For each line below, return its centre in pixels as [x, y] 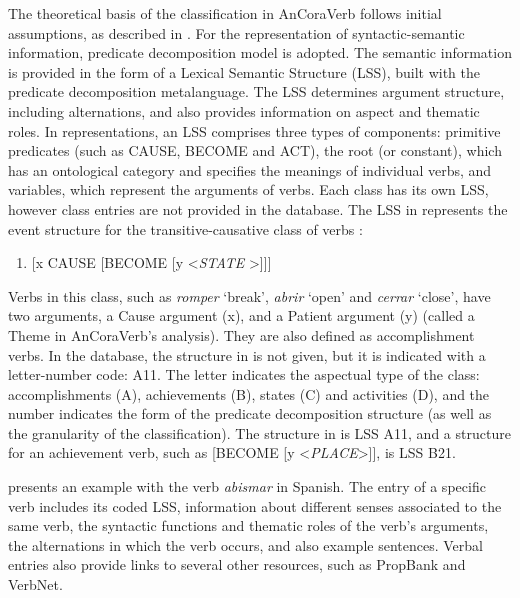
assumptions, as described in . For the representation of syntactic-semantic [236, 32]
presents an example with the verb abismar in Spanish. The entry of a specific [247, 486]
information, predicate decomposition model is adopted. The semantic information [260, 52]
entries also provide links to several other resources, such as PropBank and [237, 564]
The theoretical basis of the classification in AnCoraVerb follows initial [225, 13]
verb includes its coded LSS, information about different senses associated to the [255, 505]
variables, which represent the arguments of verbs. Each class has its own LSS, [248, 189]
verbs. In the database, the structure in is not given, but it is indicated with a [247, 354]
